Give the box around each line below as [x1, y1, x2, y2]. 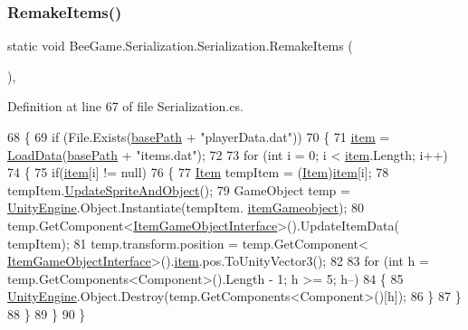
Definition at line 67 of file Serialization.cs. [7, 97, 244, 116]
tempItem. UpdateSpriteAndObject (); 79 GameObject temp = [7, 180, 350, 199]
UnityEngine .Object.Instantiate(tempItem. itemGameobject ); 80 [7, 198, 364, 217]
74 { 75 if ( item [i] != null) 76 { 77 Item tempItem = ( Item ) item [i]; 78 [7, 163, 389, 182]
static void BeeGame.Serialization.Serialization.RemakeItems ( [7, 36, 353, 55]
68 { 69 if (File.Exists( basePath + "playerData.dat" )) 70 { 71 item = [7, 127, 390, 146]
